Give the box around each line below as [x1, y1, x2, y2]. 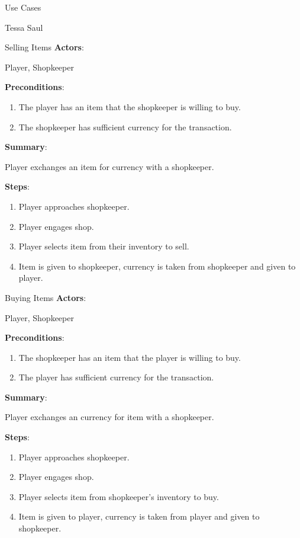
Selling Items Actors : [5, 41, 84, 53]
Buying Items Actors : [5, 291, 86, 303]
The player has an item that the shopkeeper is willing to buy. [18, 100, 241, 113]
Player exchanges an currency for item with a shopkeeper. [5, 411, 214, 423]
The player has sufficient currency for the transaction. [18, 371, 214, 383]
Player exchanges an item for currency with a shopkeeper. [5, 160, 214, 172]
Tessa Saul [5, 21, 43, 33]
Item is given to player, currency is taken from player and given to [18, 510, 260, 523]
